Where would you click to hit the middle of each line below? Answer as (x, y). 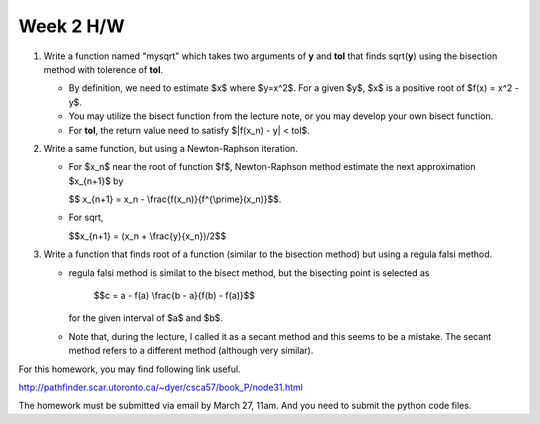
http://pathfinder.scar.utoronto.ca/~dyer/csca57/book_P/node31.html (161, 387)
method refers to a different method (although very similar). (191, 351)
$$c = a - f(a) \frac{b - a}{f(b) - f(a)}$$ (174, 296)
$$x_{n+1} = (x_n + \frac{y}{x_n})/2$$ (147, 236)
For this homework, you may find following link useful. (129, 369)
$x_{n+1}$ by (96, 181)
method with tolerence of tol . (103, 69)
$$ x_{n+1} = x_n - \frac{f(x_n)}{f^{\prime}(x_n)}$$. (175, 199)
